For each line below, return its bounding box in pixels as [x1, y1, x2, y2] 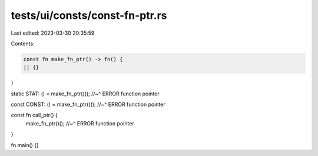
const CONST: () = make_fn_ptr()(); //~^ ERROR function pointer [11, 101, 165, 108]
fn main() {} [11, 141, 39, 148]
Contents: [11, 40, 35, 47]
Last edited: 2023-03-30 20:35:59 [11, 29, 95, 36]
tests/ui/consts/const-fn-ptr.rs [11, 9, 167, 22]
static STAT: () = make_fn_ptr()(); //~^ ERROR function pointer [11, 90, 160, 97]
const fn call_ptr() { [11, 112, 58, 119]
